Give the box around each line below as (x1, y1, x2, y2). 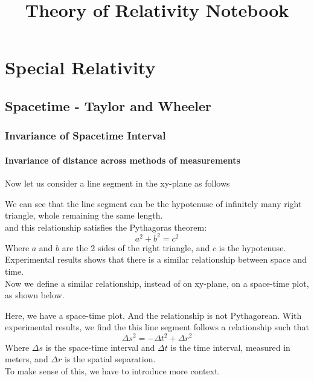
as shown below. (5, 289, 65, 301)
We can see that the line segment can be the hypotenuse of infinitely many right (5, 197, 302, 210)
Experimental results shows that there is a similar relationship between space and (5, 253, 307, 266)
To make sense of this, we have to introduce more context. (5, 364, 220, 377)
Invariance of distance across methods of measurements (5, 153, 240, 166)
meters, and (5, 353, 48, 365)
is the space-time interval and (45, 341, 155, 353)
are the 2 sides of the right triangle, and (62, 241, 210, 254)
